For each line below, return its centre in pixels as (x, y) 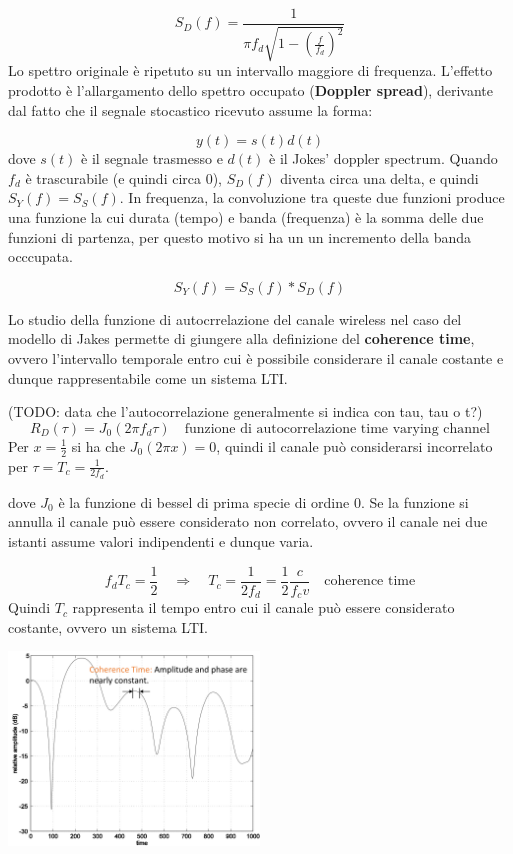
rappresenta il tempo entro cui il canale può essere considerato (263, 607)
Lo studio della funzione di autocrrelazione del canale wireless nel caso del (235, 318)
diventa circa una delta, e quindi (379, 177)
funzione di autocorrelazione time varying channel (337, 428)
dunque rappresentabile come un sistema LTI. (148, 377)
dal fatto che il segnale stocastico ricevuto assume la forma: (190, 109)
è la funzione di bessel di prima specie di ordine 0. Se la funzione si (263, 501)
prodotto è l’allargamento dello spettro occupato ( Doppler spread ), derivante (250, 90)
